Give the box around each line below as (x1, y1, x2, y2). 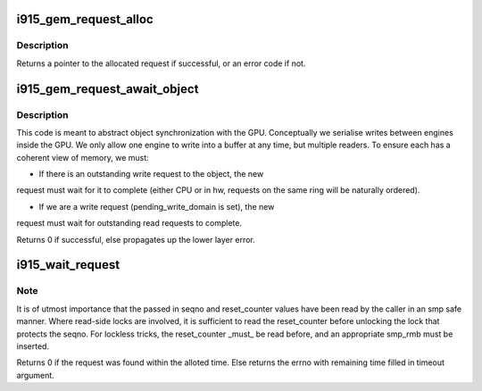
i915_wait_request (16, 257, 120, 272)
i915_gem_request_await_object (16, 81, 199, 96)
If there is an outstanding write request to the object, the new (38, 169, 264, 179)
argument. (16, 370, 55, 380)
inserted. (16, 340, 49, 352)
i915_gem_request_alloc (16, 12, 154, 27)
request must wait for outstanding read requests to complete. (16, 218, 243, 229)
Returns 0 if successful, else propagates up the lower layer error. (16, 234, 255, 245)
